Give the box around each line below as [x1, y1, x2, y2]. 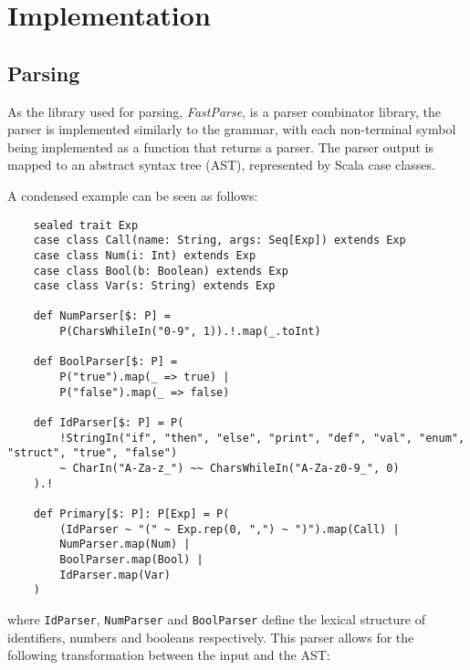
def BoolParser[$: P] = [33, 355, 178, 369]
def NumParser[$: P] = [33, 309, 171, 323]
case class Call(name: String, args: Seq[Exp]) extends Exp [33, 234, 406, 247]
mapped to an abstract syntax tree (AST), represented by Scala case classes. [7, 155, 435, 174]
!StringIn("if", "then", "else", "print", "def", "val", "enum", [59, 431, 465, 445]
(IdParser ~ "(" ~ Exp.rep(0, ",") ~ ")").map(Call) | [59, 522, 400, 536]
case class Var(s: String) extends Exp [33, 279, 276, 293]
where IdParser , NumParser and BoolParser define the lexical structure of [7, 609, 425, 628]
